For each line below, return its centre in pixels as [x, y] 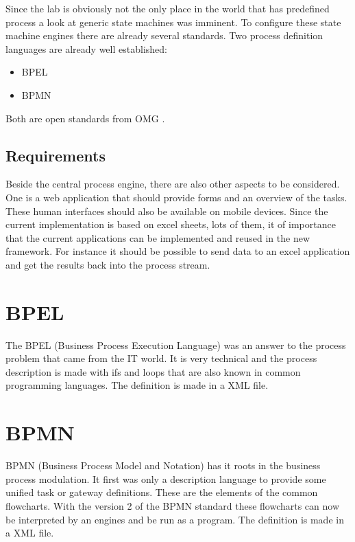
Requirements [56, 155]
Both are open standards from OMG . [85, 118]
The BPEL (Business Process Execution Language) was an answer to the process [176, 345]
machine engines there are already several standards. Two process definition [164, 35]
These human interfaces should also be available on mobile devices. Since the [167, 211]
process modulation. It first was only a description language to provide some [166, 478]
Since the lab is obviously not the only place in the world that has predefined [168, 8]
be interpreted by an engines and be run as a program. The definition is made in [175, 519]
